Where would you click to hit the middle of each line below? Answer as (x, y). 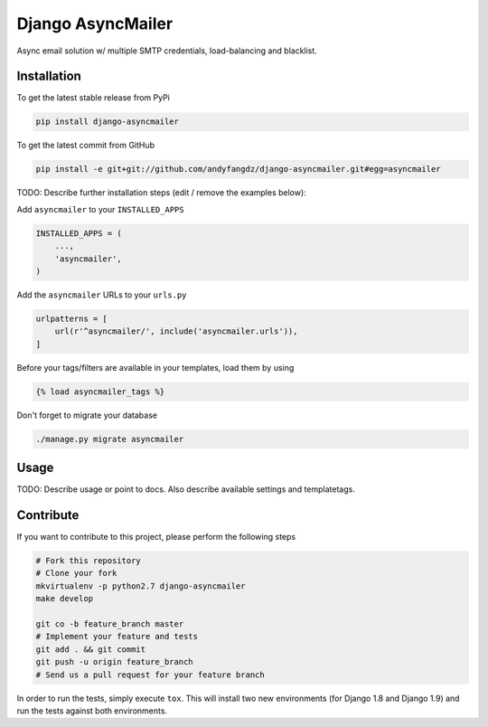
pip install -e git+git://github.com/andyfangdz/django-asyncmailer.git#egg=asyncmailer (239, 169)
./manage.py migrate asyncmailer (110, 439)
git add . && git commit (91, 649)
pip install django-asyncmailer (108, 122)
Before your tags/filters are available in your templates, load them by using (155, 367)
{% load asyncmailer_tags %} (100, 392)
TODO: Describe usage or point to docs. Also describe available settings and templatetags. (186, 489)
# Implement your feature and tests (117, 637)
